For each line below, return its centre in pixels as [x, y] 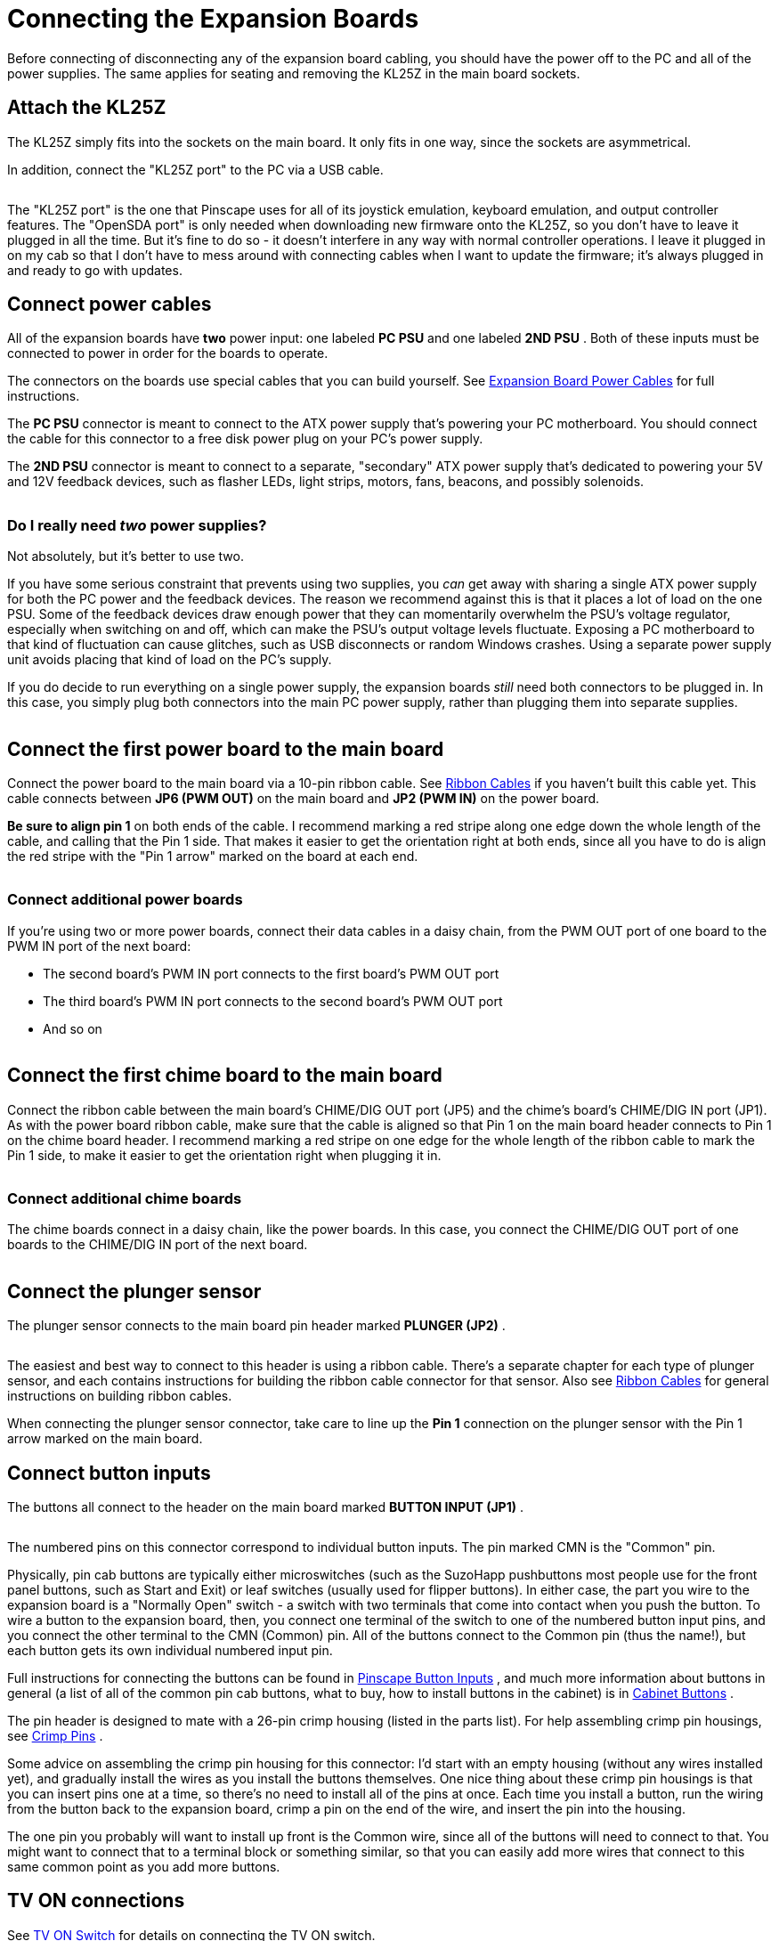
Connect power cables [110, 305]
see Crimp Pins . [55, 1736]
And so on [73, 1028]
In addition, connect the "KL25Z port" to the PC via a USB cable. [195, 169]
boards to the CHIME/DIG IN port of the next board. [158, 1245]
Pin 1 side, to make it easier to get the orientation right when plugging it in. [224, 1155]
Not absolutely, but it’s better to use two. [126, 556]
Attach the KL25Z [87, 108]
